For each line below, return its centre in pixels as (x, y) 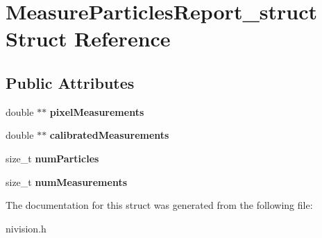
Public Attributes (70, 82)
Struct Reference (88, 39)
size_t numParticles (52, 158)
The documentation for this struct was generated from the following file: (159, 205)
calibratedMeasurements (109, 135)
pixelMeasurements (97, 111)
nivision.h (26, 228)
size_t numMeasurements (67, 181)
